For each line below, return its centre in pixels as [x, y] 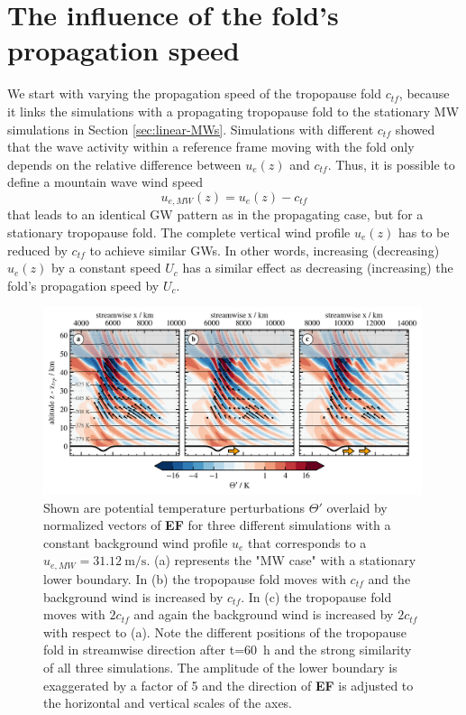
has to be [424, 232]
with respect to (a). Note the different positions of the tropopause [225, 631]
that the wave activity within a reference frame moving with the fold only [211, 147]
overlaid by [357, 507]
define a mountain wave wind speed [105, 182]
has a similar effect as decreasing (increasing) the [318, 268]
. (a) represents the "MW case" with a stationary [281, 560]
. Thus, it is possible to [391, 164]
